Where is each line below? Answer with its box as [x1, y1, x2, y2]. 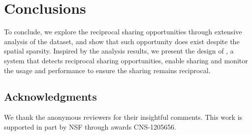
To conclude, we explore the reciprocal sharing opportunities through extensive [4, 27, 242, 37]
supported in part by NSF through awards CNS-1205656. [4, 121, 176, 132]
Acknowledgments [4, 89, 97, 104]
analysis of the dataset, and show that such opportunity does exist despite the [4, 36, 240, 46]
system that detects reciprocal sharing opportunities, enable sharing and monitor [4, 55, 248, 65]
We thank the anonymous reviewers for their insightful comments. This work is [4, 112, 243, 122]
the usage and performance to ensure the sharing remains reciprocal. [4, 65, 211, 75]
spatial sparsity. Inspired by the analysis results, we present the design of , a [4, 46, 234, 56]
